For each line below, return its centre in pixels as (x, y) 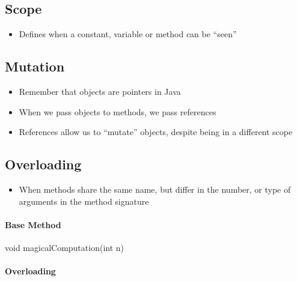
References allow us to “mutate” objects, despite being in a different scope (156, 132)
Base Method (33, 224)
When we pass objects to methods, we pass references (118, 111)
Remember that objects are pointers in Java (100, 91)
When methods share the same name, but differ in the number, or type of (155, 189)
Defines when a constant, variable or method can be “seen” (128, 34)
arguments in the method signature (84, 201)
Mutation (35, 66)
